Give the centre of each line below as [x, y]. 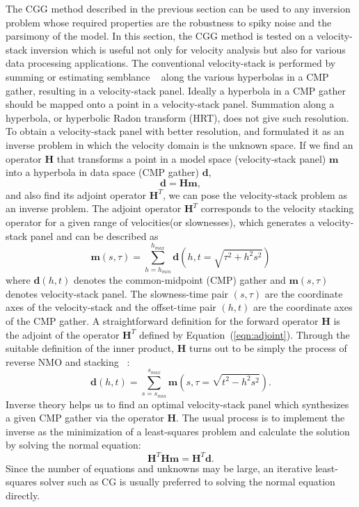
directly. [23, 495]
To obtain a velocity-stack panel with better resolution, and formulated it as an [175, 131]
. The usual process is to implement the [261, 418]
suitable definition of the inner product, [90, 348]
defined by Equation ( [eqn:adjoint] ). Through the [244, 334]
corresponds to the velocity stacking [277, 208]
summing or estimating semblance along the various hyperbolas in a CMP [167, 76]
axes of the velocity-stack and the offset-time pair [111, 307]
